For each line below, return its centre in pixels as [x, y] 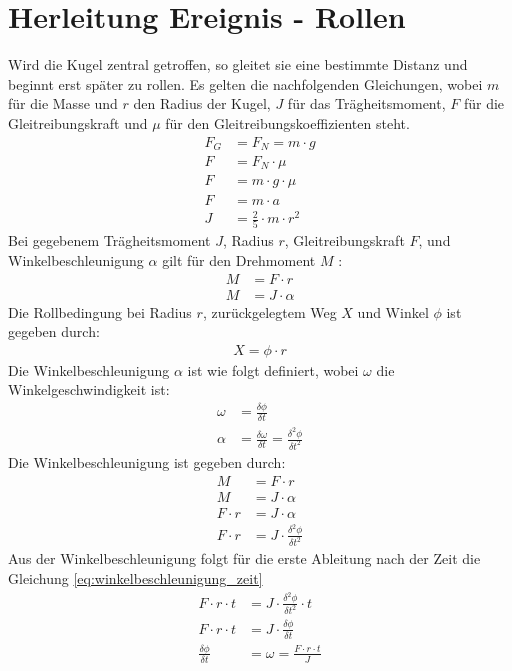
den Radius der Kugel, [202, 103]
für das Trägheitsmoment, [366, 103]
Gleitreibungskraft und [78, 122]
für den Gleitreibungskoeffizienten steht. [287, 122]
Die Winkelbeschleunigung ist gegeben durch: [147, 462]
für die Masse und [63, 103]
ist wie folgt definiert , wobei [273, 369]
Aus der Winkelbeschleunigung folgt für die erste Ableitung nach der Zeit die [244, 558]
